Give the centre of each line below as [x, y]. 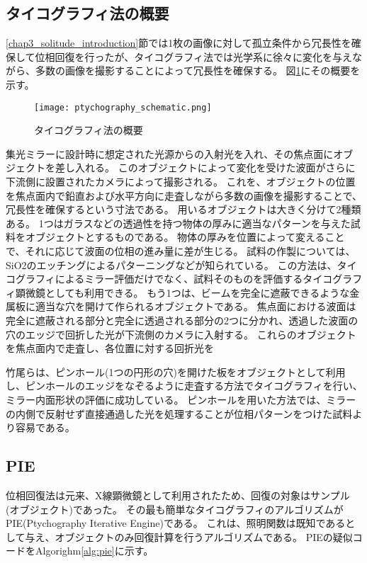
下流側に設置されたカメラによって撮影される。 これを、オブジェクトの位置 [181, 182]
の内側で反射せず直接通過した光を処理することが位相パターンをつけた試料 [179, 413]
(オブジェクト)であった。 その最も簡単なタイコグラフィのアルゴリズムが [175, 509]
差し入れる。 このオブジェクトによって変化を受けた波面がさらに [205, 167]
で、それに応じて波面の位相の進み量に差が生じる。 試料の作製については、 [181, 250]
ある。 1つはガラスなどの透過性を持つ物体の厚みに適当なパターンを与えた [178, 223]
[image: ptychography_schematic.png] [123, 107]
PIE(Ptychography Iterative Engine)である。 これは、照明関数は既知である [176, 523]
